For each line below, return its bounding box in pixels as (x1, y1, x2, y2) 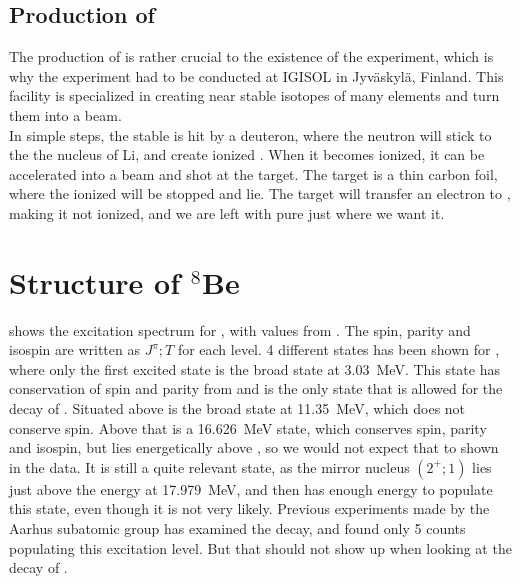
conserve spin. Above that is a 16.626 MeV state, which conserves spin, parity (9, 417, 487, 438)
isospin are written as (9, 339, 140, 360)
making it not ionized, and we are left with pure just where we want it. (9, 202, 445, 223)
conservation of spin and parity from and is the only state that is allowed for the (9, 378, 503, 399)
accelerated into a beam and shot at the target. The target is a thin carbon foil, (9, 163, 498, 184)
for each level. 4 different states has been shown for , (177, 339, 500, 360)
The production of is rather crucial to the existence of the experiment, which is (9, 46, 494, 67)
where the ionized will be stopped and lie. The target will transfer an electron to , (9, 183, 511, 204)
